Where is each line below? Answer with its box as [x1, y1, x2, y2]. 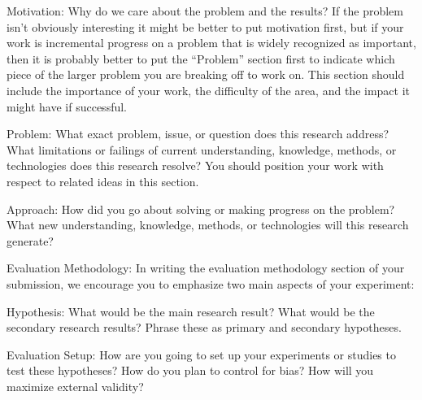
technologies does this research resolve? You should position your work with [7, 157, 384, 174]
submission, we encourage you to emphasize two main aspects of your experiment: [7, 275, 415, 292]
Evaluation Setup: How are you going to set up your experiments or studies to [7, 346, 396, 363]
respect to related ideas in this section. [7, 172, 199, 189]
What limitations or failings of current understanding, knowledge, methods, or [7, 141, 397, 158]
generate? [7, 232, 54, 249]
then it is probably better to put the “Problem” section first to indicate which [7, 50, 395, 67]
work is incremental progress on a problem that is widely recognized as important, [7, 34, 416, 51]
